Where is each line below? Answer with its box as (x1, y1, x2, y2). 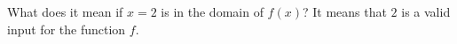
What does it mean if (7, 3, 123, 20)
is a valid (401, 3, 451, 20)
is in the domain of (161, 3, 264, 20)
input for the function (7, 19, 126, 38)
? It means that (302, 3, 387, 20)
